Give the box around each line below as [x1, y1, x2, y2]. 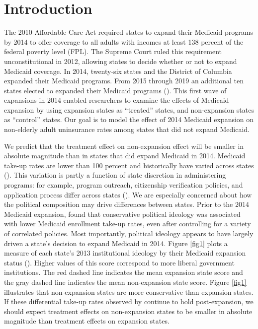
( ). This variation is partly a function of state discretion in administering [4, 170, 226, 180]
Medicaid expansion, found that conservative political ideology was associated [4, 208, 241, 219]
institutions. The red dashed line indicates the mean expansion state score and [4, 267, 243, 277]
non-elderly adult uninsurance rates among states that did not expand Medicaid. [4, 124, 250, 134]
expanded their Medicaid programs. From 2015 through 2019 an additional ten [4, 75, 244, 86]
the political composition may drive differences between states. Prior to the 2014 [4, 199, 249, 209]
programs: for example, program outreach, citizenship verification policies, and [4, 180, 243, 190]
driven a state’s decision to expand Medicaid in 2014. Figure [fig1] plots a [4, 238, 228, 248]
